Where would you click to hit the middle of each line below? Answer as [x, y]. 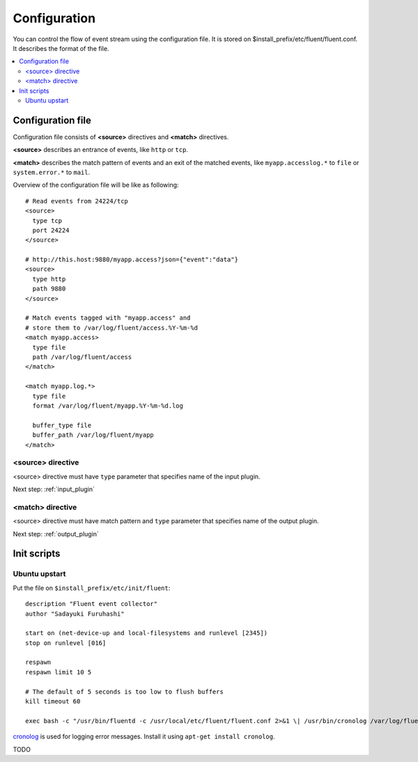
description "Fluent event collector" [92, 604]
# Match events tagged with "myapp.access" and [108, 318]
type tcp [47, 220]
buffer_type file [62, 425]
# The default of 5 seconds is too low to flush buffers [125, 692]
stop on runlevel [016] [66, 643]
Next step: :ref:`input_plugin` [54, 489]
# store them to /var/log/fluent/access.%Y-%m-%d [112, 328]
